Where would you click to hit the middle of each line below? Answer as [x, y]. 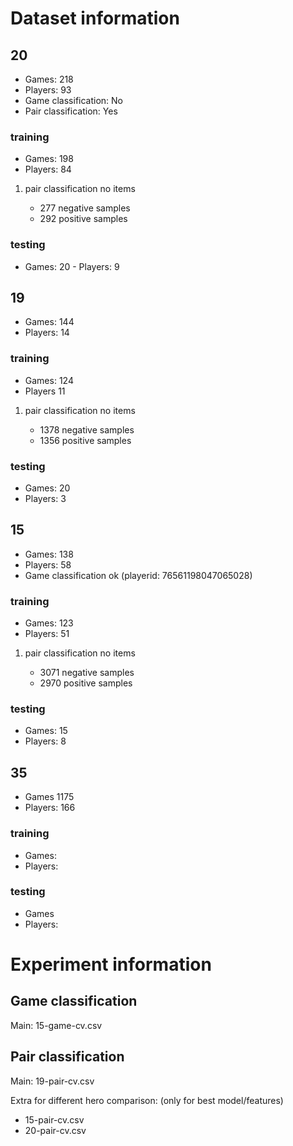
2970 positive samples [86, 683]
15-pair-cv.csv [54, 1119]
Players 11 [45, 391]
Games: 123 [49, 623]
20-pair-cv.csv [55, 1130]
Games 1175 [49, 797]
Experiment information [111, 964]
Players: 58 [48, 564]
